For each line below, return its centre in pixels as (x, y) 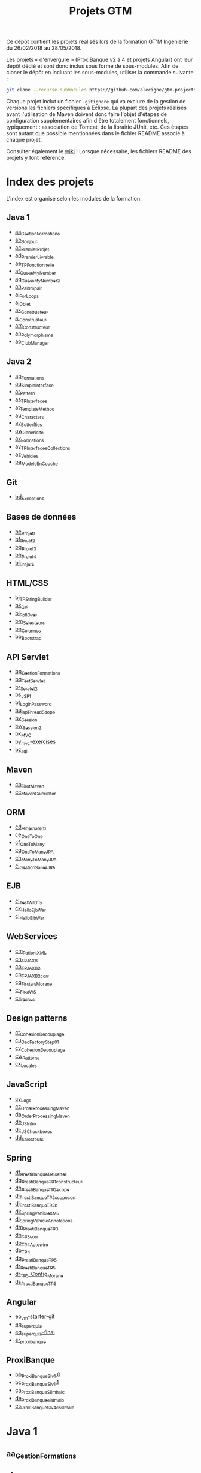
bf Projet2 (25, 540)
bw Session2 (28, 727)
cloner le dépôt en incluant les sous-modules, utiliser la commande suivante (100, 73)
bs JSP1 (23, 695)
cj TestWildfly (29, 901)
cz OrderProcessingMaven (42, 1107)
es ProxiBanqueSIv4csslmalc (45, 1407)
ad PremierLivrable (34, 256)
